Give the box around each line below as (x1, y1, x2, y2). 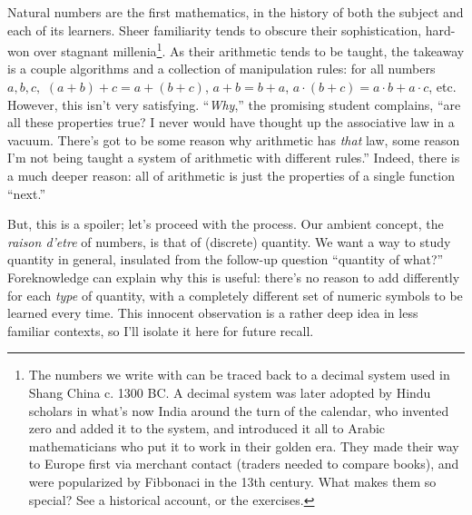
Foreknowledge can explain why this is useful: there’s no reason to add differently (7, 267, 460, 286)
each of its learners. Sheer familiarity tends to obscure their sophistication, (7, 20, 422, 39)
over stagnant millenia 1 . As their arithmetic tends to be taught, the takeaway (34, 39, 465, 60)
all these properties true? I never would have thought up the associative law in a (7, 113, 455, 132)
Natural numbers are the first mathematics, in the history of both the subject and (7, 3, 464, 21)
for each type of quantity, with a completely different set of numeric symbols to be (7, 285, 463, 304)
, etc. (428, 77, 457, 96)
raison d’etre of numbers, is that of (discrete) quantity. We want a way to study (7, 232, 451, 251)
